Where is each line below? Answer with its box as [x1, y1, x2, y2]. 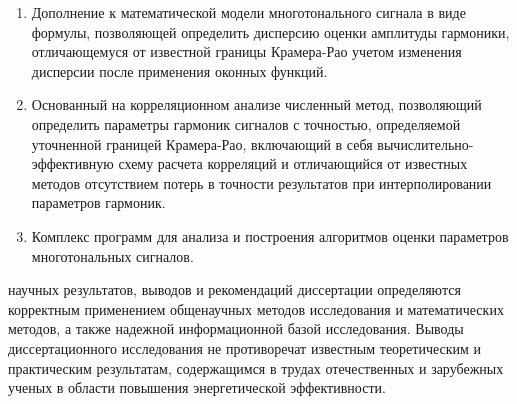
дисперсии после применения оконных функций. [31, 60, 328, 81]
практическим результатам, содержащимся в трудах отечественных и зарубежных [8, 357, 504, 378]
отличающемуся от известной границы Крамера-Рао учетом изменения [31, 41, 462, 62]
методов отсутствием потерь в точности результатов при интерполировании [31, 172, 492, 193]
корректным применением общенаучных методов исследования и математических [8, 298, 504, 319]
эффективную [31, 153, 114, 174]
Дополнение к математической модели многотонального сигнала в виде [31, 2, 466, 22]
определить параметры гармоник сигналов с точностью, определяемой [31, 113, 461, 134]
